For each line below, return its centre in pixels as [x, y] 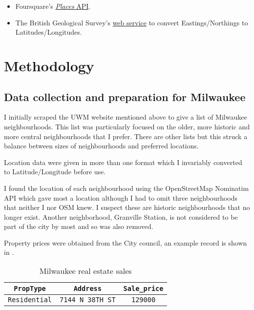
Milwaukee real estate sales [85, 271]
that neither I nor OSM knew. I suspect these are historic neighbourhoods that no [127, 207]
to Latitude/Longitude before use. [55, 172]
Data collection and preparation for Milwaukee [125, 96]
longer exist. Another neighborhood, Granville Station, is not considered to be [121, 217]
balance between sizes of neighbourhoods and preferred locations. [101, 146]
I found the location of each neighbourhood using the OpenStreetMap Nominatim [127, 188]
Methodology [49, 65]
